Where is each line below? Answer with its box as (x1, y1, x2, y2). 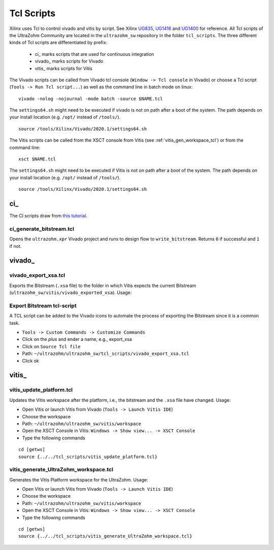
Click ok (22, 358, 39, 364)
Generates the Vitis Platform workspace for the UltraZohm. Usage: (9, 476, 148, 482)
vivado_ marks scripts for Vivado (35, 58, 104, 64)
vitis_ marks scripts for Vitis (35, 65, 92, 71)
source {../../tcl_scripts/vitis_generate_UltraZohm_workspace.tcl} (18, 533, 192, 539)
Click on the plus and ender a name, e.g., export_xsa (22, 336, 132, 342)
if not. (9, 243, 22, 249)
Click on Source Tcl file (22, 343, 81, 349)
